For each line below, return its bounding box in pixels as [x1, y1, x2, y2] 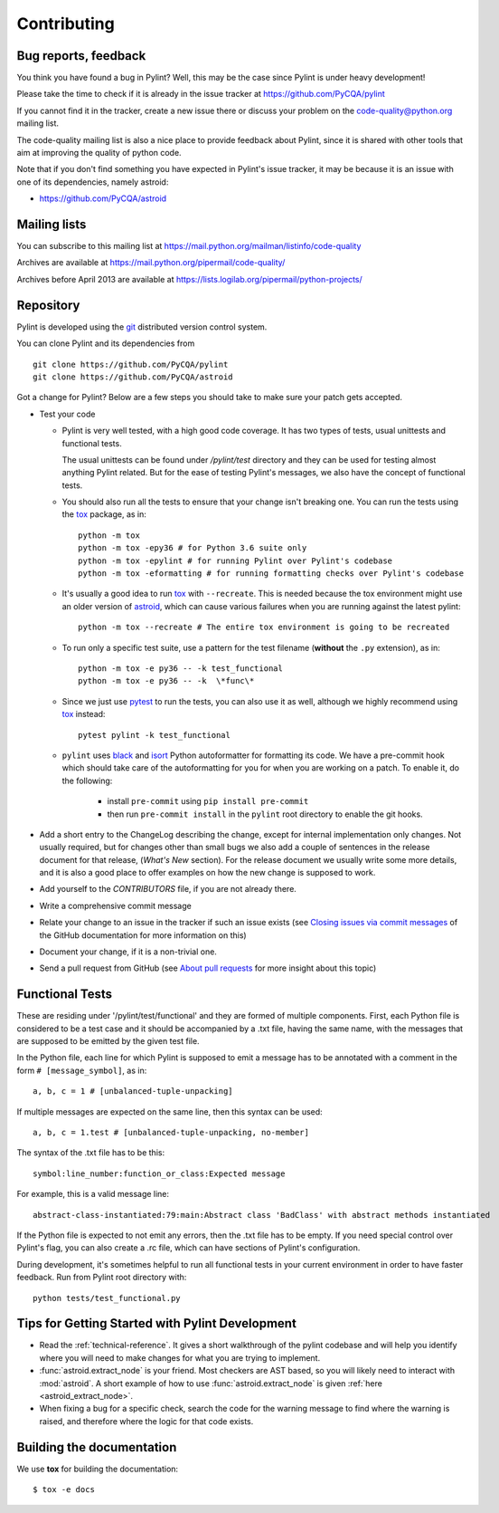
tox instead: [61, 709, 106, 720]
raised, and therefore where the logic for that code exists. [39, 1415, 254, 1426]
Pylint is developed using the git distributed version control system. [16, 321, 268, 332]
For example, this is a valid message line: [16, 1189, 170, 1200]
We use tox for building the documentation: [16, 1463, 179, 1474]
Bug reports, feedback [16, 48, 146, 63]
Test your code [39, 408, 96, 419]
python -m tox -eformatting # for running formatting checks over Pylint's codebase [78, 569, 465, 579]
